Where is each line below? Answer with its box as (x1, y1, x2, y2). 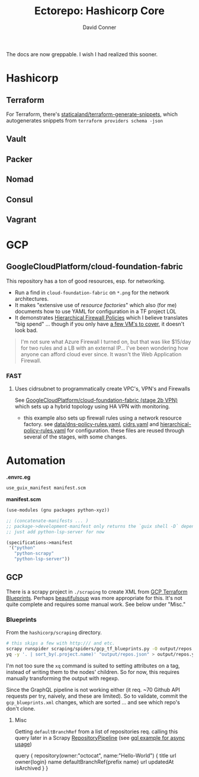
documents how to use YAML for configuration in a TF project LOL (14, 308, 176, 315)
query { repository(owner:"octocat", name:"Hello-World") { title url (14, 752, 176, 759)
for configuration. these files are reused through (67, 427, 185, 434)
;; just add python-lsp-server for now (6, 528, 105, 535)
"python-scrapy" (14, 550, 54, 557)
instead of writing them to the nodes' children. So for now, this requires (6, 668, 179, 675)
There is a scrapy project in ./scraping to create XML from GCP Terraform (6, 588, 188, 595)
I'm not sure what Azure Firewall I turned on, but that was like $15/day (20, 338, 191, 345)
